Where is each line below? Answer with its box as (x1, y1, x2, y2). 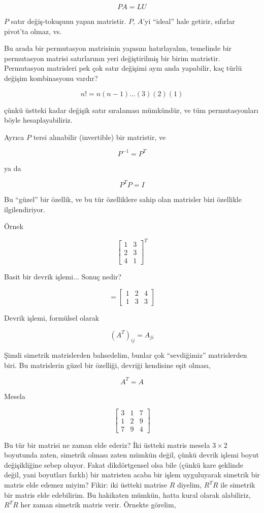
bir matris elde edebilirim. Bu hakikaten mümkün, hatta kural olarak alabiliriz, (4, 489, 251, 500)
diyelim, (177, 479, 202, 490)
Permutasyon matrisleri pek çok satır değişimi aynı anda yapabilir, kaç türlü (4, 63, 242, 73)
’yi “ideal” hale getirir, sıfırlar (143, 16, 235, 26)
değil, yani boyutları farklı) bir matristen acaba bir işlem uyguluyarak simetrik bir (4, 469, 260, 480)
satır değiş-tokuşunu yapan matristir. (11, 16, 126, 26)
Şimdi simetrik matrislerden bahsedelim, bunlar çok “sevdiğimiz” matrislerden (4, 350, 247, 360)
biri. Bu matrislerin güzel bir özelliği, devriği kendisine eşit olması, (4, 359, 211, 370)
